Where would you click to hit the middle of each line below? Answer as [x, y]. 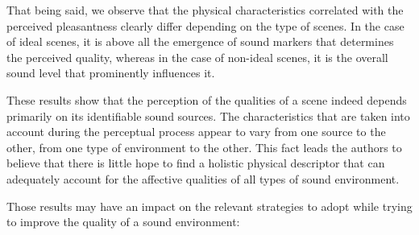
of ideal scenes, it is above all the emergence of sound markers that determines [200, 41]
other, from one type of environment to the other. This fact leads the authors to [204, 147]
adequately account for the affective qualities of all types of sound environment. [203, 178]
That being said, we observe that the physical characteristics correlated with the [205, 10]
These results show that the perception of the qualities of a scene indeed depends [207, 99]
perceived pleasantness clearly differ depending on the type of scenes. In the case [205, 25]
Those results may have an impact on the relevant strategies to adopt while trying [209, 206]
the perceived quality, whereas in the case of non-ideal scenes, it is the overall [197, 57]
